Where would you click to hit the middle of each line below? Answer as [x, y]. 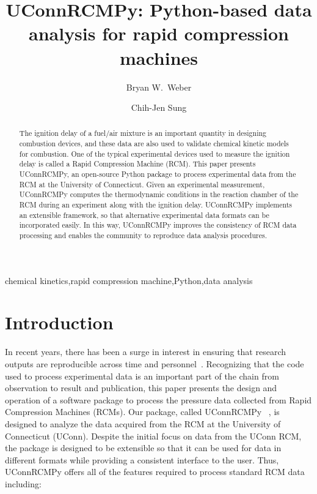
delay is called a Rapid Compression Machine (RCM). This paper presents [137, 164]
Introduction [59, 322]
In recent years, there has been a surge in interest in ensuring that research [146, 352]
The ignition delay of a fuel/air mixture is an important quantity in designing [143, 133]
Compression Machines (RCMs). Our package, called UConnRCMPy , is [142, 412]
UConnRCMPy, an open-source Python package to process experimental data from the [158, 174]
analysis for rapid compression [159, 33]
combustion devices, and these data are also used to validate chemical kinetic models [154, 144]
